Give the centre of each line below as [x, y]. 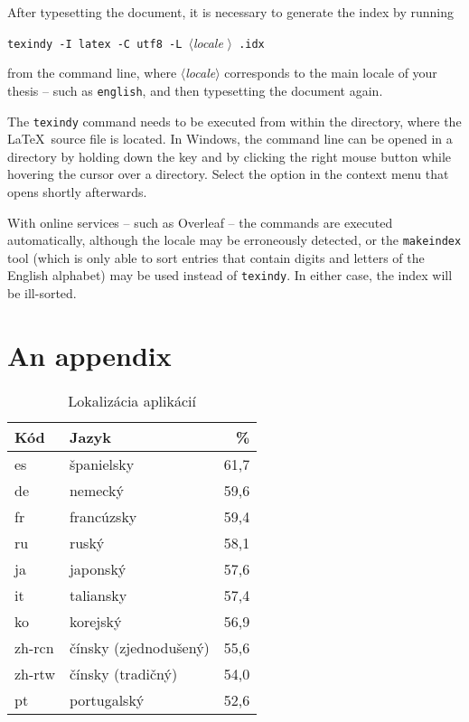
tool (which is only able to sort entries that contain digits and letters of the [216, 257]
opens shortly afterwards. [77, 191]
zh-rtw [35, 673]
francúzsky [103, 516]
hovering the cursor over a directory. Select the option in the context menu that [228, 174]
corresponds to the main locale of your [331, 73]
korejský [95, 621]
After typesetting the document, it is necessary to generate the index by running [230, 12]
